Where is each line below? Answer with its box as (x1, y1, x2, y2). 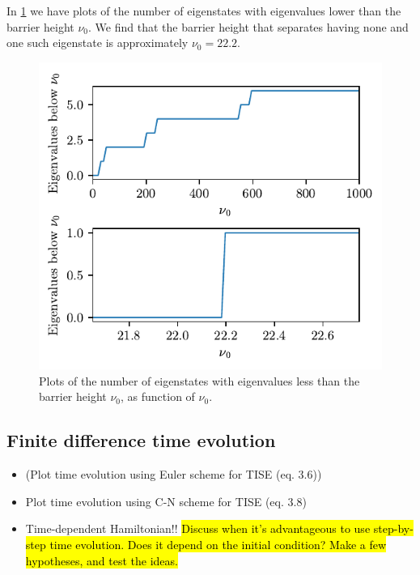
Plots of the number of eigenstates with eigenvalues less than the (39, 372, 360, 389)
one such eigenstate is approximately (6, 34, 189, 51)
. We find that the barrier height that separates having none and (88, 18, 409, 35)
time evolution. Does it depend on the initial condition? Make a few (49, 536, 387, 553)
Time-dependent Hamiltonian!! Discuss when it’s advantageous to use (25, 520, 371, 537)
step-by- (373, 520, 414, 537)
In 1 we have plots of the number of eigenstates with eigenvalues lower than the (6, 2, 401, 19)
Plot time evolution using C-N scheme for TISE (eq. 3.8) (25, 492, 307, 509)
